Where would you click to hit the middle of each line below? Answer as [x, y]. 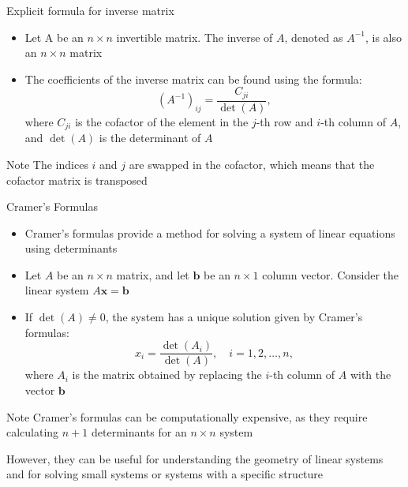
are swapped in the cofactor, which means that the [252, 164]
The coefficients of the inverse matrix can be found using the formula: [193, 79]
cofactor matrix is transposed [77, 180]
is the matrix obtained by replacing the [167, 375]
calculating [33, 432]
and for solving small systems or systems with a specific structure [165, 474]
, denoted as [314, 37]
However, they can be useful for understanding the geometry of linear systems [195, 458]
